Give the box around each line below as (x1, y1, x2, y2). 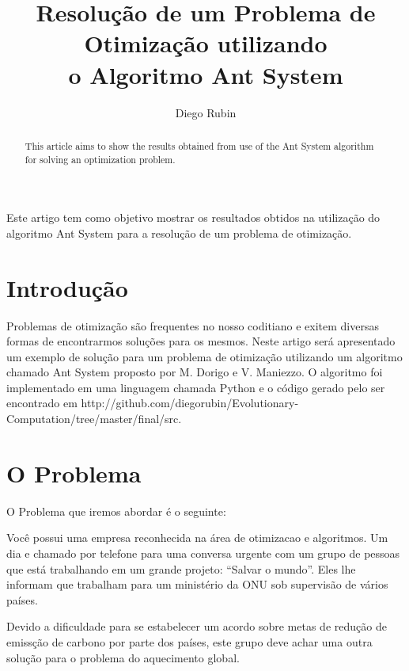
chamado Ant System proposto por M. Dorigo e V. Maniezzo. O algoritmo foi (6, 364, 383, 380)
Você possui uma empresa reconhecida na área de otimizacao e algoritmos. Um (6, 529, 388, 546)
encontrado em (6, 395, 78, 411)
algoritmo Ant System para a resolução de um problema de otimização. (6, 224, 352, 241)
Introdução (6, 271, 128, 303)
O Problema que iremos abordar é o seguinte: (6, 502, 226, 519)
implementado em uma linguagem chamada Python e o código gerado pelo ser (6, 379, 385, 395)
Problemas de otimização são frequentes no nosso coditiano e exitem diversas (6, 317, 379, 334)
